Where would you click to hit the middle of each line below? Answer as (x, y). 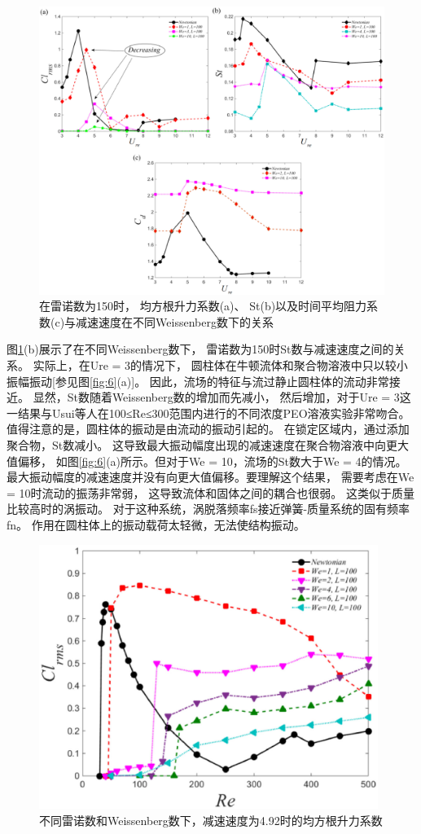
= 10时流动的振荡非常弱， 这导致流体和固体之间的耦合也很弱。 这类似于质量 (210, 492)
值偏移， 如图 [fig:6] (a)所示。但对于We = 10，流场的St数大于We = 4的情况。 (207, 461)
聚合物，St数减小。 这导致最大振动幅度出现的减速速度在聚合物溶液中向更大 (208, 444)
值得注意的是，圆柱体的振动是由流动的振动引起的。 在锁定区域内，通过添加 (208, 429)
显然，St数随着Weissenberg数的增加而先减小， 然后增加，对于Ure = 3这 (222, 397)
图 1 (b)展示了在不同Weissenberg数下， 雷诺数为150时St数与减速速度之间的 (200, 349)
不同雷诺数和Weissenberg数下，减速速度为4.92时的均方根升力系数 (211, 820)
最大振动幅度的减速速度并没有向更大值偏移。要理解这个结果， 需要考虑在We (210, 477)
